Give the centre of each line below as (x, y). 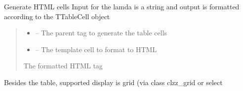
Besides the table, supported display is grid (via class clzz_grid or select (113, 82)
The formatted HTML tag (63, 66)
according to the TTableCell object (57, 16)
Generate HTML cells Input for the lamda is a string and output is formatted (122, 6)
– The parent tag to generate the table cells (101, 33)
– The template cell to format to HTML (96, 49)
